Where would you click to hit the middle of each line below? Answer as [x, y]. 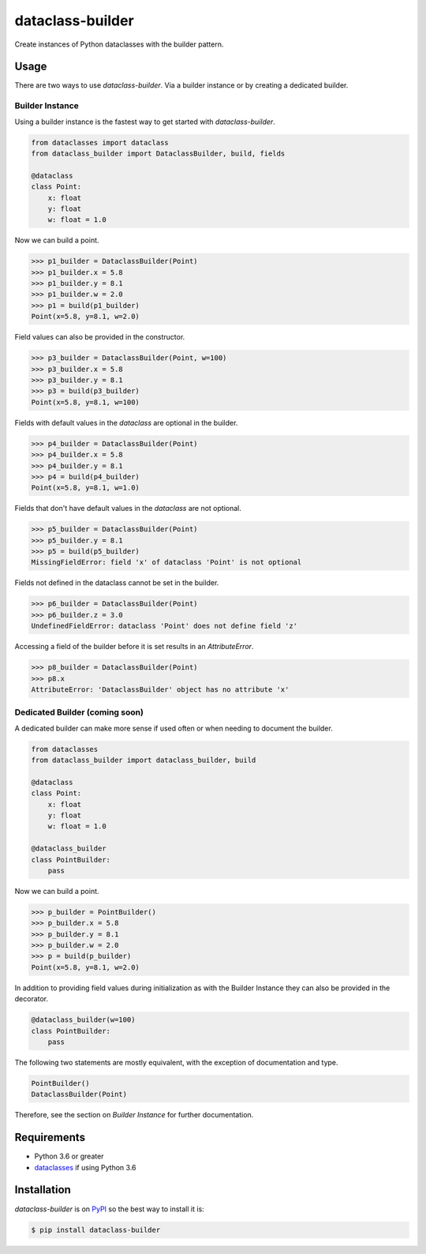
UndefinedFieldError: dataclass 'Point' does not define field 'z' [164, 626]
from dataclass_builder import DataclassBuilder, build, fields [158, 153]
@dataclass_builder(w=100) [83, 1020]
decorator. [32, 999]
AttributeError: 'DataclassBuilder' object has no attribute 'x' [160, 689]
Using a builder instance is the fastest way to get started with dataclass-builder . [145, 122]
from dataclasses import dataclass [100, 143]
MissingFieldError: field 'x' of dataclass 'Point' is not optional [166, 562]
